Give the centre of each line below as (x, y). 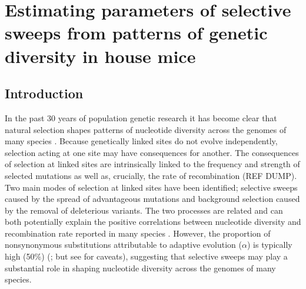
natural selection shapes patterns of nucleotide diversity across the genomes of (146, 129)
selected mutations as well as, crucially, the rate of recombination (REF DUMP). (151, 175)
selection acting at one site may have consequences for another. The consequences (152, 152)
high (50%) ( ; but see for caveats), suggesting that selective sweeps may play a (146, 256)
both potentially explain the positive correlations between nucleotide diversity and (153, 222)
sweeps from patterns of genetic (136, 33)
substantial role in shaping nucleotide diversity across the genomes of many (140, 268)
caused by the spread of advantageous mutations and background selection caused (152, 199)
